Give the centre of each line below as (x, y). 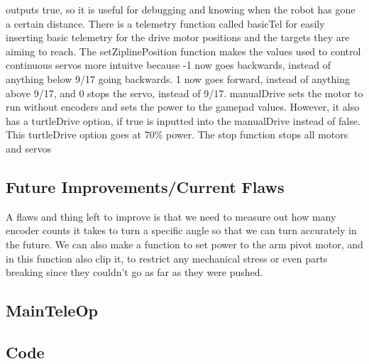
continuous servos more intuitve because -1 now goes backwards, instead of (168, 65)
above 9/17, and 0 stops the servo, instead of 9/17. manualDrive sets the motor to (184, 93)
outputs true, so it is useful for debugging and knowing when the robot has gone (181, 9)
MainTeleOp (52, 310)
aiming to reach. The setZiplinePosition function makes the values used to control (183, 51)
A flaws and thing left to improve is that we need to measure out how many (171, 216)
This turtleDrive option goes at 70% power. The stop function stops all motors (177, 134)
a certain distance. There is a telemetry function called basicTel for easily (165, 23)
